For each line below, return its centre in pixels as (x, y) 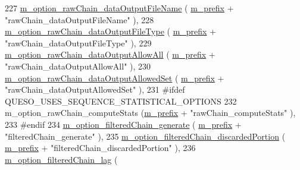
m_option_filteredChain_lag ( (61, 159)
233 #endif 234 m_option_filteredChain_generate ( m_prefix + (123, 124)
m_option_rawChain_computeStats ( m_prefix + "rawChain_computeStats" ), (150, 113)
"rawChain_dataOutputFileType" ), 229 (78, 42)
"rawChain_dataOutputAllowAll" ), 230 (78, 66)
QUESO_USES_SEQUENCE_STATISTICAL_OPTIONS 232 (121, 101)
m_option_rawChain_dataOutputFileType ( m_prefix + (111, 31)
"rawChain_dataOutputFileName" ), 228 (79, 19)
